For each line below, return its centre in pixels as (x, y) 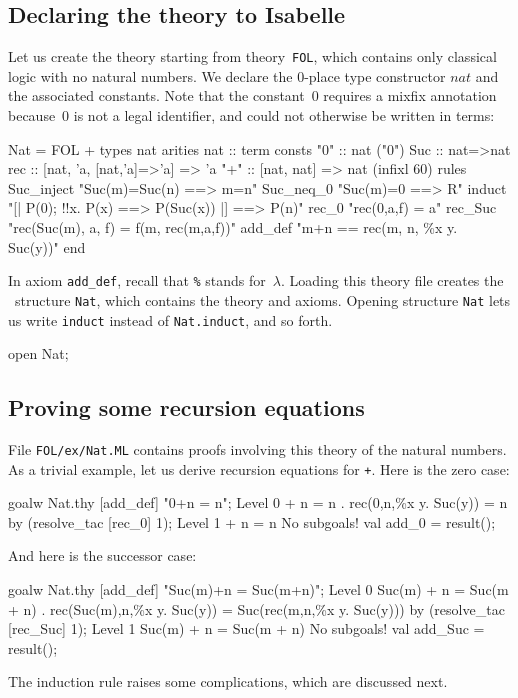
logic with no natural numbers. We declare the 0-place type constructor (227, 75)
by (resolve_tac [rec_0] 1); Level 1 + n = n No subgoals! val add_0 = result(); (252, 521)
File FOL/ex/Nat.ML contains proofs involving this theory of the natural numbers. (257, 448)
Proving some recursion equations (186, 407)
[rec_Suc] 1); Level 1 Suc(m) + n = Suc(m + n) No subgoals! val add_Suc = (246, 628)
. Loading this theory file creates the (392, 280)
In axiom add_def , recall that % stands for (137, 280)
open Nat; (38, 353)
